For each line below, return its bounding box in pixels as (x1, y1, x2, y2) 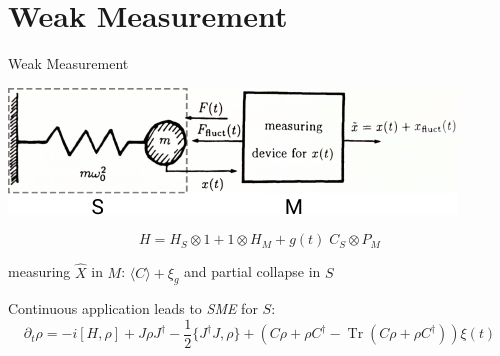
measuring (8, 261, 71, 282)
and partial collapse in (184, 261, 321, 282)
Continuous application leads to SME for (8, 298, 258, 319)
